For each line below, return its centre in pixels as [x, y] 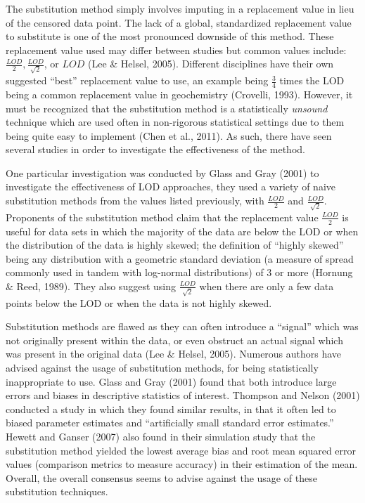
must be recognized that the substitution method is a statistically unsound [167, 108]
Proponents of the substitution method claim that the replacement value [162, 217]
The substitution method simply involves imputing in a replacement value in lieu [180, 8]
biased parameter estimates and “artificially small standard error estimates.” [170, 423]
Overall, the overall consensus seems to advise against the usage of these [161, 477]
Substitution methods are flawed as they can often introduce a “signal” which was [182, 326]
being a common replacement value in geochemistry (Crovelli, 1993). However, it [179, 94]
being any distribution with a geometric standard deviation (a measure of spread [180, 258]
